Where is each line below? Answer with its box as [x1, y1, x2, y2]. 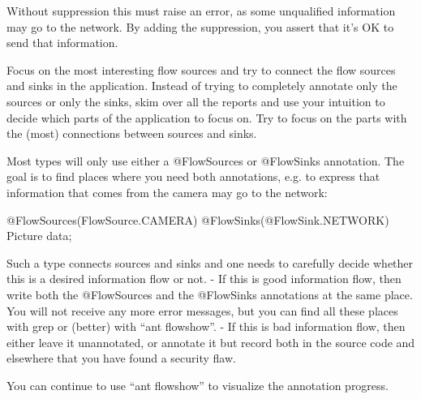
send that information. [6, 34, 118, 51]
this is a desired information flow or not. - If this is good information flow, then [6, 270, 402, 287]
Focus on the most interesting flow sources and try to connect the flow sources [6, 61, 396, 78]
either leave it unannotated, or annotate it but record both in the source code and [6, 333, 415, 350]
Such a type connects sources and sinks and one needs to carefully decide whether [6, 254, 414, 271]
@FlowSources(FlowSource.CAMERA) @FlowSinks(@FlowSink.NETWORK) [6, 211, 389, 228]
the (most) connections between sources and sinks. [6, 125, 257, 142]
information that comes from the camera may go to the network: [6, 183, 328, 200]
